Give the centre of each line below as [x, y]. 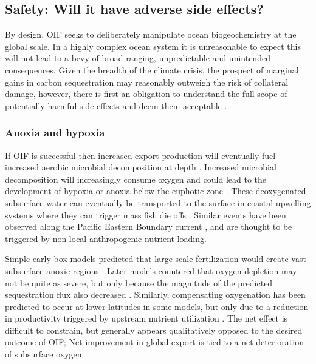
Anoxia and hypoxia [55, 133]
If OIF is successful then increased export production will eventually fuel [140, 155]
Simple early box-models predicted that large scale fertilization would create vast [156, 259]
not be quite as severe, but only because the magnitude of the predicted [139, 282]
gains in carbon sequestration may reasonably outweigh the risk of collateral [147, 82]
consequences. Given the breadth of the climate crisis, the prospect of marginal [152, 69]
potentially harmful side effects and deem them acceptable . [116, 105]
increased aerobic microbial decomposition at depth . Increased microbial [141, 167]
